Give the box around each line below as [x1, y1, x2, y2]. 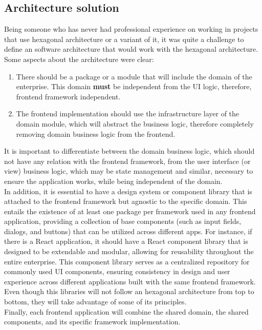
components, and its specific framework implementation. [4, 316, 181, 327]
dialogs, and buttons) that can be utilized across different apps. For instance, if [4, 225, 252, 236]
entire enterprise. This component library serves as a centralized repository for [4, 256, 250, 266]
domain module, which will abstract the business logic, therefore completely [16, 118, 254, 129]
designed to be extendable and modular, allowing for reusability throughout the [4, 246, 254, 257]
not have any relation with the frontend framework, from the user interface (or [4, 155, 251, 166]
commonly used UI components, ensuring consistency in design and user [4, 266, 230, 277]
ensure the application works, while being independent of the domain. [4, 175, 223, 186]
